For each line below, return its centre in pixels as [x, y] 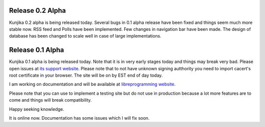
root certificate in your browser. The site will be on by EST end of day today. [86, 75]
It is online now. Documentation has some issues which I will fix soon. [79, 118]
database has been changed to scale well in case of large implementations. [85, 36]
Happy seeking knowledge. [37, 109]
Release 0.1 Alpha [37, 50]
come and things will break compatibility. [50, 100]
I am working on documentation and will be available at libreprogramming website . [93, 84]
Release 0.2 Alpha [38, 11]
